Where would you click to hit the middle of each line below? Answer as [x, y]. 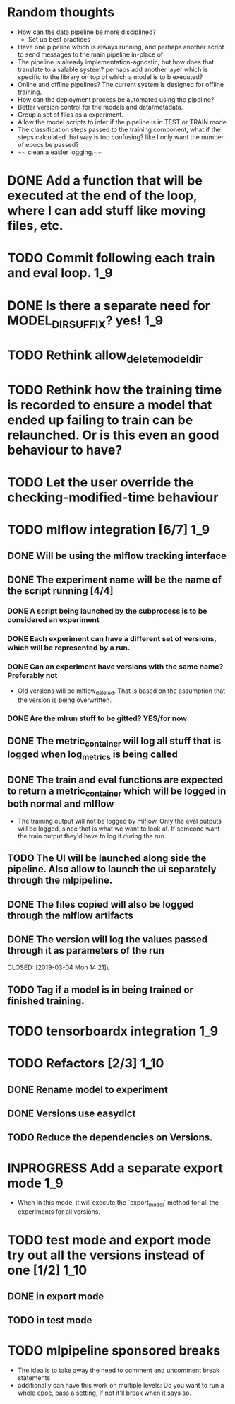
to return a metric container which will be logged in [117, 792]
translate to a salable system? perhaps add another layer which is [113, 69]
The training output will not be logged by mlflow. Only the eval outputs [120, 821]
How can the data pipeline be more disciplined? [87, 32]
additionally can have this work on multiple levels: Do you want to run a [121, 1386]
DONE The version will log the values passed [108, 940]
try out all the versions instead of [106, 1255]
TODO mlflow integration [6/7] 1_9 [109, 530]
